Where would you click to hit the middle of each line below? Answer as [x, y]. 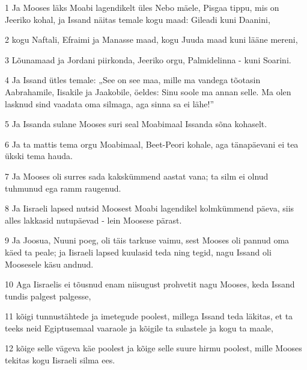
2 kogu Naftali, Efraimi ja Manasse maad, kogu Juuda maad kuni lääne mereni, [151, 39]
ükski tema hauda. [39, 156]
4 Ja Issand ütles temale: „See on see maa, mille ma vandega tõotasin [133, 80]
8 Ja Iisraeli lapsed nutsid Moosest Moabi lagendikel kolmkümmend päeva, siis [150, 208]
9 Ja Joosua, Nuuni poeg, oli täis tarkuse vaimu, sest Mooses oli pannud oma [147, 240]
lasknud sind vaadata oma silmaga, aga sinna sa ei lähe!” [110, 103]
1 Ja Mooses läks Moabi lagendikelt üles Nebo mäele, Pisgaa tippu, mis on [142, 7]
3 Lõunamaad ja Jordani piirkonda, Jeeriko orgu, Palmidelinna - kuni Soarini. [148, 59]
